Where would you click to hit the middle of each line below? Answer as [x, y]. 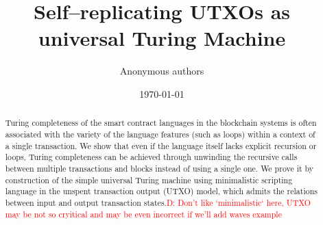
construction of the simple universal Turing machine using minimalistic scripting [149, 180]
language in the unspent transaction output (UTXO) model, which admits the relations [161, 191]
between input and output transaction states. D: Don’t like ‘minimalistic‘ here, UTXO [158, 202]
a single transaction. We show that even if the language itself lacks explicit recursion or [161, 145]
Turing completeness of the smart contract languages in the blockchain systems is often [161, 123]
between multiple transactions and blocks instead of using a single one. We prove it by [159, 168]
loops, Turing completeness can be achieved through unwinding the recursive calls [151, 157]
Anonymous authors [162, 71]
